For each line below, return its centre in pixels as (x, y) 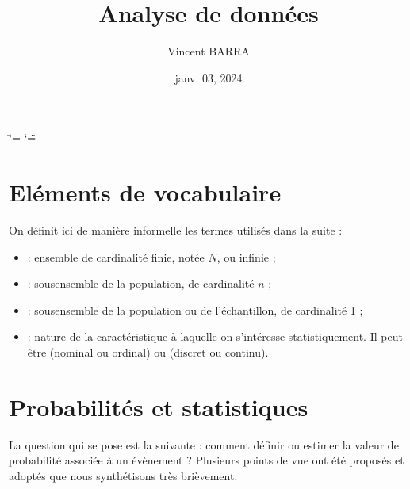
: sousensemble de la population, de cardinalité (141, 283)
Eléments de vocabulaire (145, 192)
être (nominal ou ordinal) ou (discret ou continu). (148, 352)
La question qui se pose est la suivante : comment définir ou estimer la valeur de (204, 444)
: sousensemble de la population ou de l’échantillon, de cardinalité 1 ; (195, 309)
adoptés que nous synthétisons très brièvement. (123, 475)
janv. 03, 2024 (209, 77)
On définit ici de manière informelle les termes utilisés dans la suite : (176, 230)
